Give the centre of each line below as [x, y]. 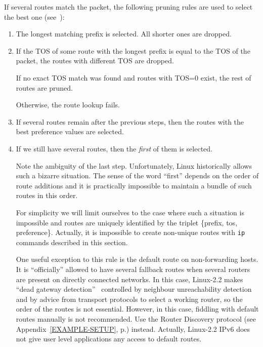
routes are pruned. [45, 87]
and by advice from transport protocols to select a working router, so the [129, 299]
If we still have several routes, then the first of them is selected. [114, 148]
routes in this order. [47, 195]
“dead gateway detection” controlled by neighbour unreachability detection [134, 289]
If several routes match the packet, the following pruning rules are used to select [128, 7]
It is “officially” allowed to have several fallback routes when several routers [133, 269]
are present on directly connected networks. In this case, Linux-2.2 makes [129, 279]
